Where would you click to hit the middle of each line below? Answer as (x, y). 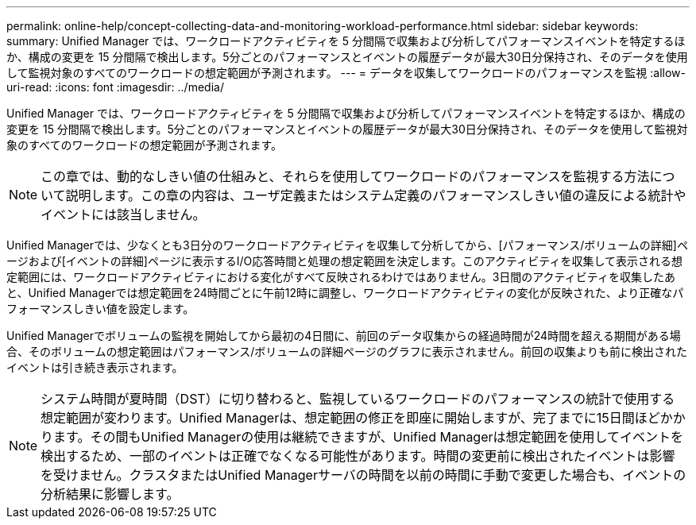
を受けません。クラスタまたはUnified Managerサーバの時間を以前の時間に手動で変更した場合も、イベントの (363, 475)
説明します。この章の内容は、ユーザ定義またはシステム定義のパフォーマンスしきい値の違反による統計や (376, 195)
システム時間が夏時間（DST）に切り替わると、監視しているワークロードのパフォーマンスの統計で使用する (358, 399)
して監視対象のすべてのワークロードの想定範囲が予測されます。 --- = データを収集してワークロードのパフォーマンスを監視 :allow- (346, 73)
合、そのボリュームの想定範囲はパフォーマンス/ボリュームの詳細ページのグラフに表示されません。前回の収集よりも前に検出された (347, 351)
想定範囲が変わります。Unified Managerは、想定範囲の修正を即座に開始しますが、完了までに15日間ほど (350, 418)
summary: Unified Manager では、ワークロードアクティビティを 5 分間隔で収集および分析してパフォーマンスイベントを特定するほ (346, 41)
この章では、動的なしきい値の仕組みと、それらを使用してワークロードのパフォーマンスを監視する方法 (345, 176)
